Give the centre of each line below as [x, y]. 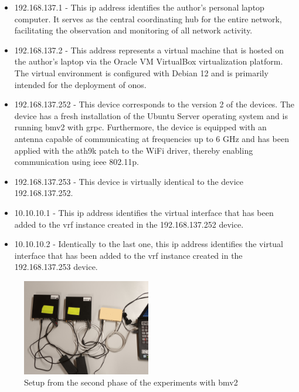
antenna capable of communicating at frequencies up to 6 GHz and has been [152, 138]
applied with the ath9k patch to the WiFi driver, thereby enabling [134, 150]
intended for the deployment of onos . [80, 84]
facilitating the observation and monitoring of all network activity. [133, 30]
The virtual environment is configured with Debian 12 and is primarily [141, 72]
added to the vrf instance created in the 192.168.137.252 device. [129, 224]
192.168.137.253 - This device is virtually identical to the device [129, 181]
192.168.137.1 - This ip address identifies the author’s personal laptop [139, 7]
